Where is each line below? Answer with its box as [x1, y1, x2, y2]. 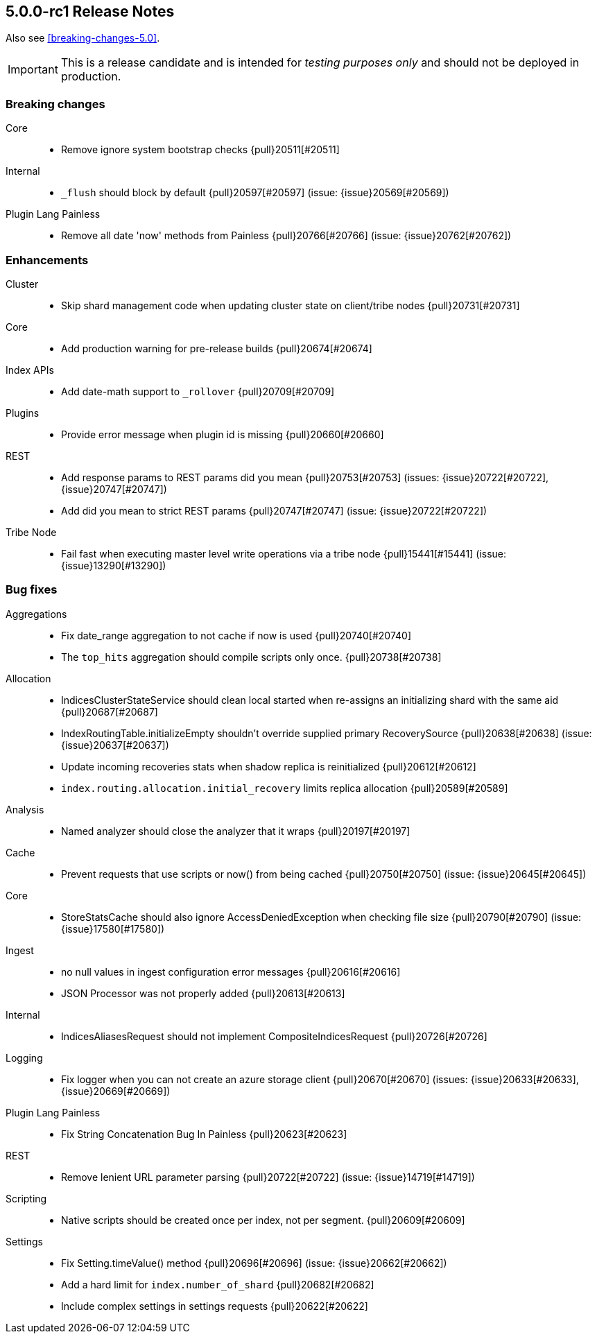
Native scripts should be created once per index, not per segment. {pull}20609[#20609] [61, 1213, 465, 1226]
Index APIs [6, 363, 54, 376]
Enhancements [6, 252, 89, 267]
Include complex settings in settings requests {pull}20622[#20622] [61, 1299, 368, 1312]
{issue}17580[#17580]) [61, 922, 165, 935]
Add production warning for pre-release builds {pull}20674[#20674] [61, 342, 372, 354]
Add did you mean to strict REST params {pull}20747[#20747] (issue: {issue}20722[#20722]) [61, 504, 487, 517]
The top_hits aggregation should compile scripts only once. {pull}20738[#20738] [61, 650, 442, 663]
